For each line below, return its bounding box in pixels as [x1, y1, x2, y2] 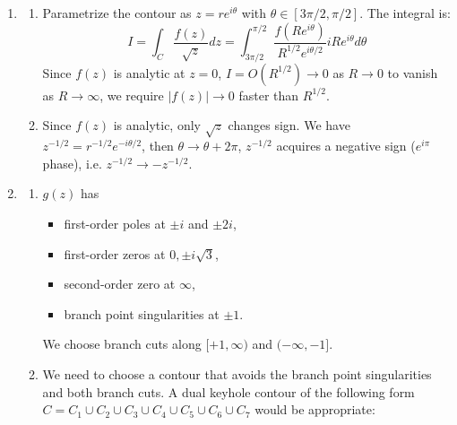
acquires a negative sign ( [276, 136, 416, 155]
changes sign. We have [228, 116, 350, 134]
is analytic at [113, 63, 185, 82]
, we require [99, 85, 164, 104]
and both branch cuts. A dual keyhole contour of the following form [42, 382, 415, 401]
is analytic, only [113, 116, 201, 134]
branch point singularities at [64, 304, 220, 323]
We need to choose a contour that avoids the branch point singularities [42, 364, 432, 383]
